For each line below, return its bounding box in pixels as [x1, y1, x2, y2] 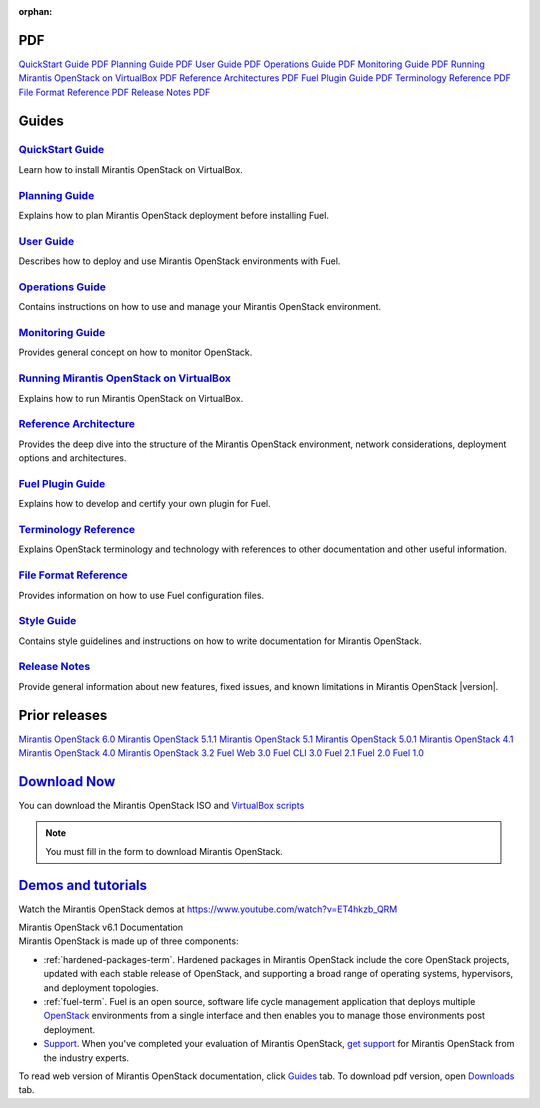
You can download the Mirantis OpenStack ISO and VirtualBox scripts [18, 799, 305, 811]
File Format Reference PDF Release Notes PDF [18, 86, 211, 98]
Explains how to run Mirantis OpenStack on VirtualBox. [18, 392, 244, 404]
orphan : [18, 6, 53, 17]
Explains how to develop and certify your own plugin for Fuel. [18, 498, 271, 510]
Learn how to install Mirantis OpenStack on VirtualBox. [18, 163, 244, 175]
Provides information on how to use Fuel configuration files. [18, 589, 265, 601]
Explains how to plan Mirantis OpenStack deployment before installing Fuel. [18, 209, 330, 221]
